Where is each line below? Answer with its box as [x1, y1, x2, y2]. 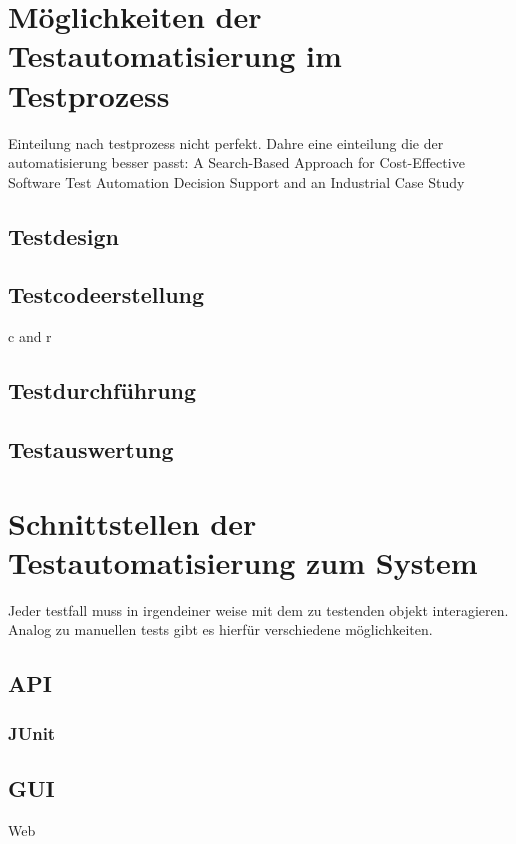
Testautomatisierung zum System [8, 541, 478, 582]
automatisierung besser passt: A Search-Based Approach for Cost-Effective [8, 152, 465, 173]
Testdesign [8, 220, 119, 251]
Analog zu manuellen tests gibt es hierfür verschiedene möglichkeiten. [8, 619, 433, 640]
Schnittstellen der [8, 502, 257, 543]
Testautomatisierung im [8, 35, 342, 76]
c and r [8, 326, 52, 347]
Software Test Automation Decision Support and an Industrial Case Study [8, 171, 465, 192]
